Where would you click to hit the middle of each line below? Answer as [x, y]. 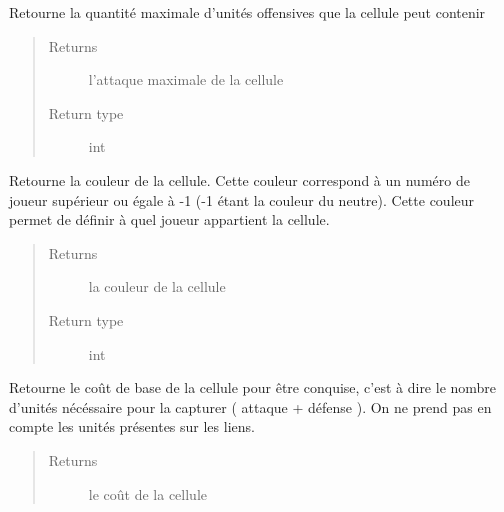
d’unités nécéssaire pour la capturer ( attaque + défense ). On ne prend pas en [250, 406]
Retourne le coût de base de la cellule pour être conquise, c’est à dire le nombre [253, 387]
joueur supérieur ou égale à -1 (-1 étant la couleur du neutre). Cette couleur [242, 199]
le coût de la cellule [147, 493]
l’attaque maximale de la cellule [186, 79]
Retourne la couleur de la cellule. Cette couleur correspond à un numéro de [239, 179]
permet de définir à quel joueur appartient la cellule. [169, 219]
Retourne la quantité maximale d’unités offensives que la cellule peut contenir [247, 12]
